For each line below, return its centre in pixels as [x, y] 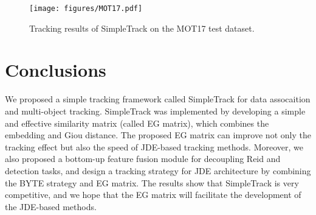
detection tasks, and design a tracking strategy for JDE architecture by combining [158, 170]
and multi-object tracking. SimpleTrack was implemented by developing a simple [155, 111]
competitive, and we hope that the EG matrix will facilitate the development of [153, 195]
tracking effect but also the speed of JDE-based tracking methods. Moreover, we [154, 146]
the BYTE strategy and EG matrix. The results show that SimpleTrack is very [152, 182]
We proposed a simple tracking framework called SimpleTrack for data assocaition [158, 99]
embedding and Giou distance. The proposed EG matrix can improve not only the [158, 135]
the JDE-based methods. [51, 206]
